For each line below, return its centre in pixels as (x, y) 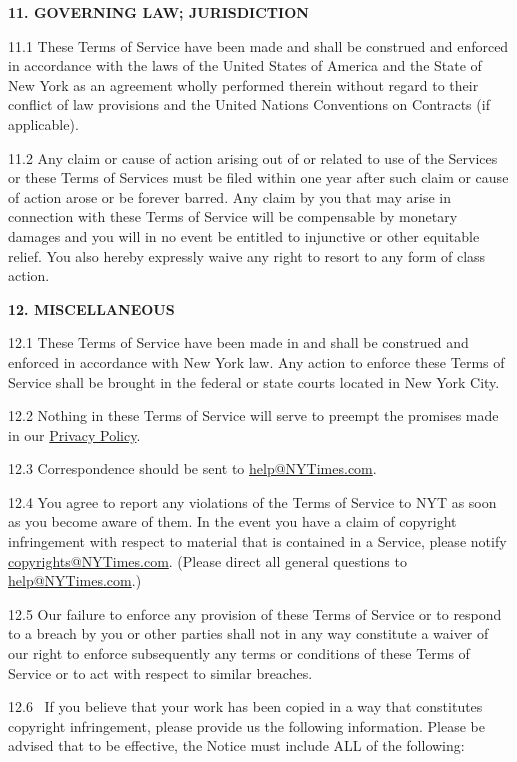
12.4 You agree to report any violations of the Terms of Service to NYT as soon (252, 501)
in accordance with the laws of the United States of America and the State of (245, 65)
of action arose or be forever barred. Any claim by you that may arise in (229, 196)
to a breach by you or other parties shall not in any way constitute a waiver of (248, 633)
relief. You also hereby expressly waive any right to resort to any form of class (247, 255)
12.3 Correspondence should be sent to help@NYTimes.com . (192, 468)
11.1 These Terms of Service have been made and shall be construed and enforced (258, 45)
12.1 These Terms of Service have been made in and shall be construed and (238, 342)
